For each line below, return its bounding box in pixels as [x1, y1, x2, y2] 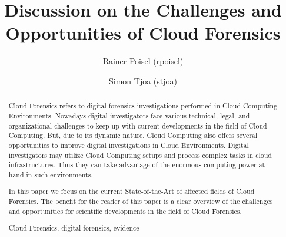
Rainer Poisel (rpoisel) [102, 55, 184, 67]
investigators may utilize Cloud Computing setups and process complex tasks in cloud [8, 150, 272, 160]
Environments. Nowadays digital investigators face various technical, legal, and [8, 110, 250, 120]
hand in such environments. [8, 169, 93, 179]
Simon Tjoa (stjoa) [109, 74, 177, 87]
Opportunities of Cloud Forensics [5, 21, 281, 45]
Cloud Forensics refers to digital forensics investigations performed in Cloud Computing [8, 101, 278, 111]
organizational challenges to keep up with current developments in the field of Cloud [8, 120, 267, 130]
